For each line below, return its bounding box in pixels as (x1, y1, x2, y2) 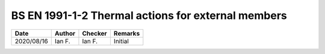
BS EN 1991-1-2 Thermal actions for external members (11, 9, 287, 22)
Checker (82, 29, 108, 37)
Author (54, 29, 75, 37)
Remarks (113, 29, 140, 37)
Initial (113, 37, 129, 45)
